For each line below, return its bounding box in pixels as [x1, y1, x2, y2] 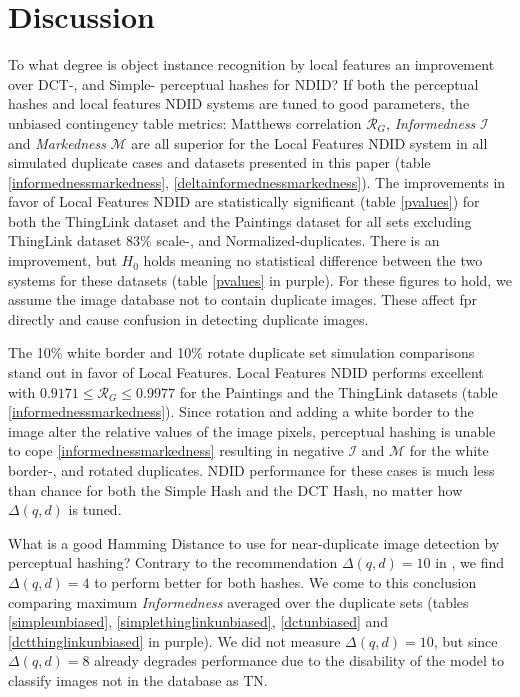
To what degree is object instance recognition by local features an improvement [8, 54, 495, 75]
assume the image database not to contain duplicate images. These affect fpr [8, 289, 477, 310]
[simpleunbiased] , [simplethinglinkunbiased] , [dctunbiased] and [8, 611, 389, 632]
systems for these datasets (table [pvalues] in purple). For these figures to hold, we [8, 269, 512, 290]
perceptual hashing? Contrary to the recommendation [8, 552, 338, 573]
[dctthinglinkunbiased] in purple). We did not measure [8, 630, 341, 651]
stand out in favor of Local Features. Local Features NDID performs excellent [8, 362, 484, 383]
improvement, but [8, 250, 117, 271]
